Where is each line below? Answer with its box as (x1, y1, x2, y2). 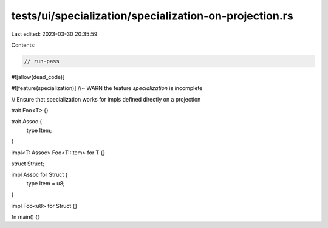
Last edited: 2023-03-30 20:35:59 (11, 30, 98, 38)
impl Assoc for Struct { (11, 171, 68, 179)
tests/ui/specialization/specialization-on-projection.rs (11, 9, 294, 22)
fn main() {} (11, 213, 41, 220)
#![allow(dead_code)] (11, 73, 65, 80)
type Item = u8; (26, 179, 65, 187)
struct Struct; (11, 160, 44, 167)
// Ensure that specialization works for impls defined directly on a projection (11, 95, 201, 103)
